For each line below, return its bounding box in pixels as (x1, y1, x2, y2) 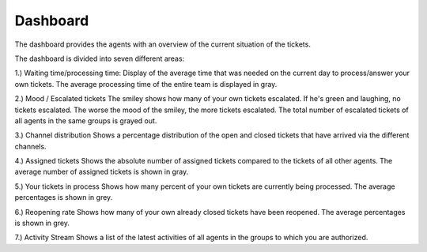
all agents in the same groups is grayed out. (14, 115, 157, 126)
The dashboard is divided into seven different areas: (14, 54, 185, 63)
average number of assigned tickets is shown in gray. (14, 167, 189, 177)
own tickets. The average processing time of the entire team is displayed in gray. (14, 79, 278, 88)
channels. (14, 141, 47, 151)
